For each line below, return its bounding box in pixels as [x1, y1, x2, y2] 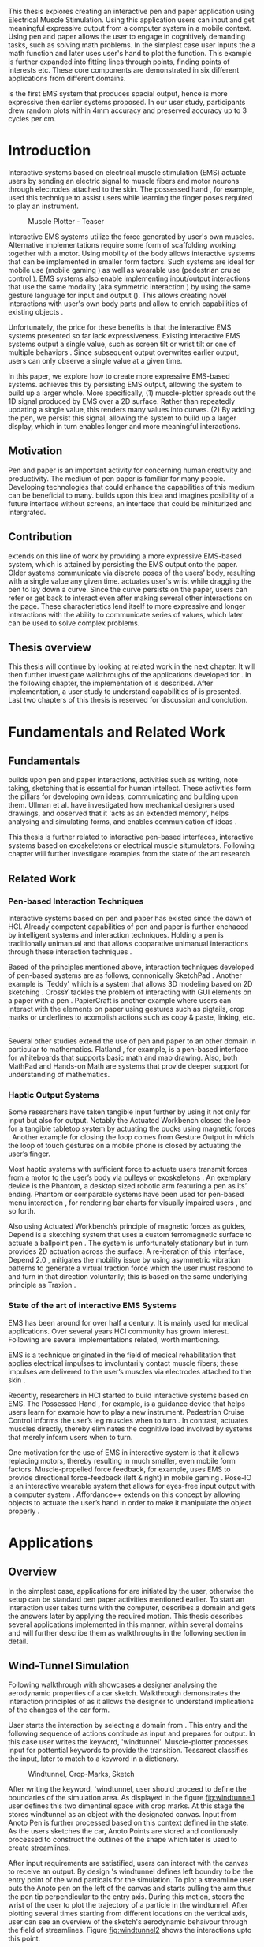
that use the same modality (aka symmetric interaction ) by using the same [8, 282, 251, 291]
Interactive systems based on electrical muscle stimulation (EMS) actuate [8, 167, 247, 177]
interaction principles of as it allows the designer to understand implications [8, 1697, 255, 1706]
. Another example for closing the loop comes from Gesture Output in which [8, 1132, 255, 1142]
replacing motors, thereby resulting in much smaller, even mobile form [8, 1456, 236, 1465]
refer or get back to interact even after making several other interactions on [8, 593, 253, 602]
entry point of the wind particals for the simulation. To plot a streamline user [8, 1875, 255, 1885]
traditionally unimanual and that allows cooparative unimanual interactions [8, 938, 249, 949]
